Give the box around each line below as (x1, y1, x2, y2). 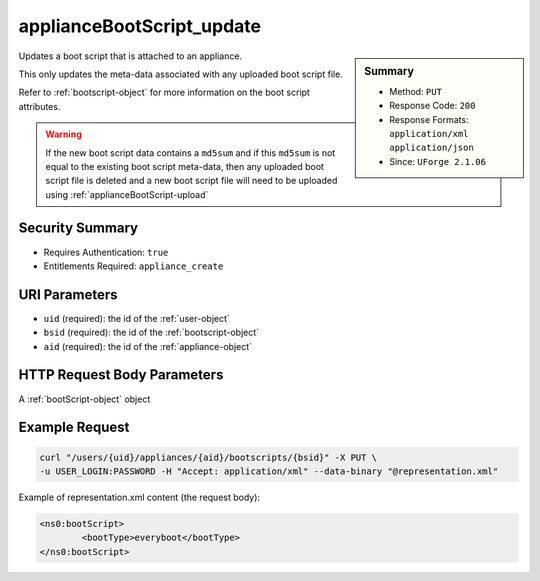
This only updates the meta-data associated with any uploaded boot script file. (18, 68, 344, 80)
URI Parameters (18, 286, 119, 303)
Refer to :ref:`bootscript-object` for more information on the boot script (18, 86, 310, 99)
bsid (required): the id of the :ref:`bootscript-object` (43, 326, 260, 339)
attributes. (18, 100, 61, 112)
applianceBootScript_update (18, 15, 262, 37)
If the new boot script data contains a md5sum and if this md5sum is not (45, 146, 336, 159)
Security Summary (18, 220, 139, 237)
